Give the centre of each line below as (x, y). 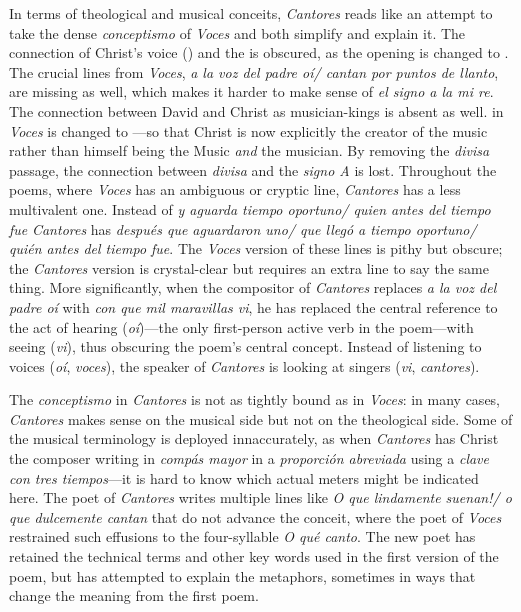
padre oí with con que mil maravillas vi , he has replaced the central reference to (253, 306)
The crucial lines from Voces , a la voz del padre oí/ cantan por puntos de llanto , (254, 71)
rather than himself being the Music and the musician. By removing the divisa (249, 150)
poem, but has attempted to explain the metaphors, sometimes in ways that (242, 575)
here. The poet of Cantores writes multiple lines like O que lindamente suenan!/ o (260, 497)
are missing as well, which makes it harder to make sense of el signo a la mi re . (251, 91)
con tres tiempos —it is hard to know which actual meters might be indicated (244, 477)
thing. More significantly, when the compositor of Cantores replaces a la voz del (253, 287)
